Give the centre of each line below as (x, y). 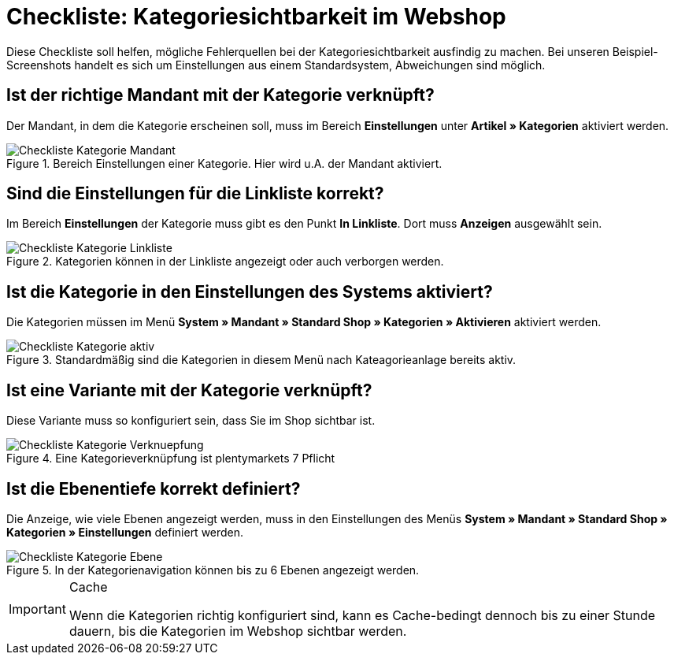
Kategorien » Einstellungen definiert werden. (125, 532)
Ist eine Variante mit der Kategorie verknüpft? (189, 390)
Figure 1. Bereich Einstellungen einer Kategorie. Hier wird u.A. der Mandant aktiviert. (224, 163)
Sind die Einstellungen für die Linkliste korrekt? (195, 194)
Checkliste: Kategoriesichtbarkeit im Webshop (256, 17)
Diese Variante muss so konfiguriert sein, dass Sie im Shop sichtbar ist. (191, 421)
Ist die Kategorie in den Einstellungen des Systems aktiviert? (250, 292)
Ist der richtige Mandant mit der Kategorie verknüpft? (220, 95)
